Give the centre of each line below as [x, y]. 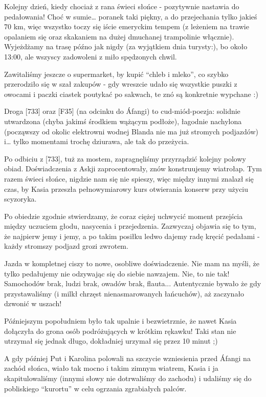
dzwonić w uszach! [33, 303]
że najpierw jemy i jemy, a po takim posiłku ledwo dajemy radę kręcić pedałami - [132, 236]
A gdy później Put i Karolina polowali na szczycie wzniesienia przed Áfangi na [127, 358]
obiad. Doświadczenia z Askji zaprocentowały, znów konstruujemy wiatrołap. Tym [133, 168]
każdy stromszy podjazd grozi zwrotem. [66, 246]
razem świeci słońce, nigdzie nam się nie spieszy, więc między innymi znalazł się [129, 178]
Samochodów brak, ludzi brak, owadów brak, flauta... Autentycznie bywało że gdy [133, 283]
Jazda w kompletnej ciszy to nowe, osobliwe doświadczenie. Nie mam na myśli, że [132, 263]
